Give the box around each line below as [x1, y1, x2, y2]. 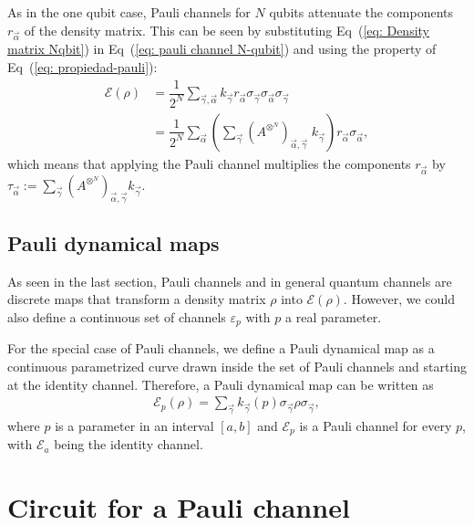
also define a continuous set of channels [7, 307, 226, 326]
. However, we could [343, 289, 455, 309]
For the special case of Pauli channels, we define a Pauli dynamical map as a [7, 339, 435, 358]
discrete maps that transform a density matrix [7, 289, 266, 309]
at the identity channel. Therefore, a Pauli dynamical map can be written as [7, 374, 434, 394]
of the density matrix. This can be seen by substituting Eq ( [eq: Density [24, 20, 429, 39]
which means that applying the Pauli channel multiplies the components [7, 154, 411, 173]
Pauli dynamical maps [7, 228, 220, 257]
